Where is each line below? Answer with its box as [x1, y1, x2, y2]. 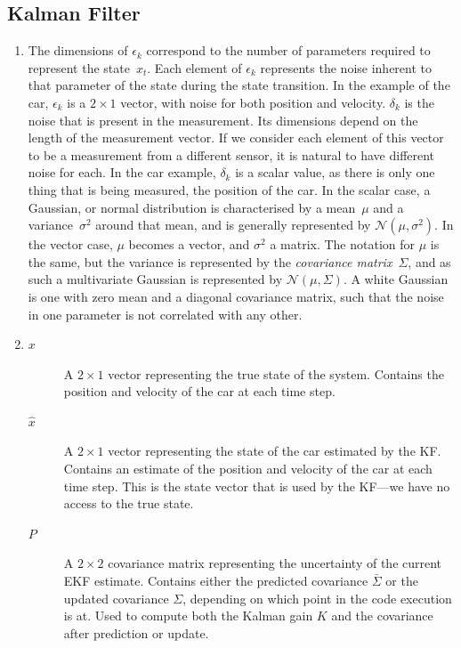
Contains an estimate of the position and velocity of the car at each [63, 459, 433, 478]
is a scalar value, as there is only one [235, 163, 435, 182]
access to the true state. [63, 494, 194, 513]
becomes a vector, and [128, 235, 250, 254]
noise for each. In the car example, [28, 163, 216, 182]
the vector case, [28, 235, 113, 254]
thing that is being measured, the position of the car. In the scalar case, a [28, 180, 431, 198]
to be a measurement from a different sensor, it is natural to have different [28, 145, 435, 164]
